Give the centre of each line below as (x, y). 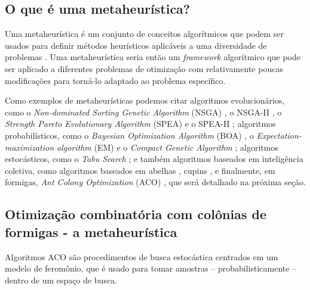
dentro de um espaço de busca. (61, 280)
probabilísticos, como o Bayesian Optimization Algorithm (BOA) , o (129, 135)
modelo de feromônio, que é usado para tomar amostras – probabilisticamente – (151, 268)
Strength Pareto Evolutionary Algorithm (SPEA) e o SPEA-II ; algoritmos (140, 124)
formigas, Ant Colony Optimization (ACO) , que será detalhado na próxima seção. (155, 182)
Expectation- (279, 135)
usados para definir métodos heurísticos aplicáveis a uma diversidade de (136, 45)
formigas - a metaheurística (91, 231)
